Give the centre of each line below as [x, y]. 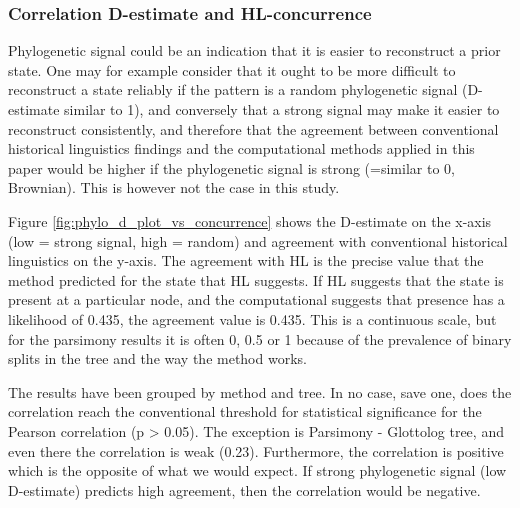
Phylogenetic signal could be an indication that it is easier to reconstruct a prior [254, 50]
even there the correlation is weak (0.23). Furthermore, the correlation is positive [256, 450]
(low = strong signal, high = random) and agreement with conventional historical [258, 240]
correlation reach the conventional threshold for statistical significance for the [245, 411]
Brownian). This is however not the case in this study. [174, 187]
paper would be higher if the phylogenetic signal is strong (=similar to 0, [231, 167]
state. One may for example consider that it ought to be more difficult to [232, 69]
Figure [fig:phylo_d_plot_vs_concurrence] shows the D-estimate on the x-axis [250, 220]
